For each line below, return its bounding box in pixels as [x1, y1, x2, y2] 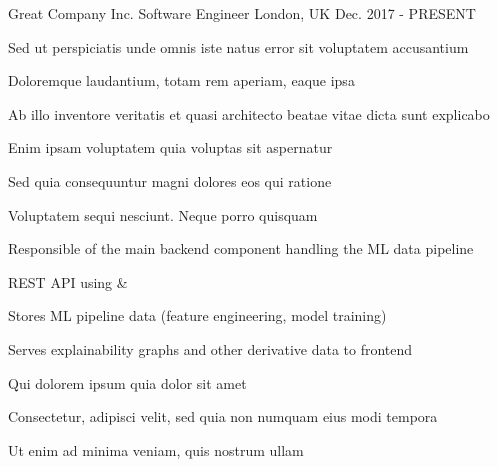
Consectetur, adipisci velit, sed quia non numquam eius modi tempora [8, 406, 438, 427]
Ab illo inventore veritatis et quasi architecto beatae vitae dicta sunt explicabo [8, 103, 490, 124]
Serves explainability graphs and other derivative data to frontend [8, 338, 413, 359]
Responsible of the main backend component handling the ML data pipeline [8, 238, 474, 259]
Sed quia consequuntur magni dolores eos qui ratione [8, 170, 332, 191]
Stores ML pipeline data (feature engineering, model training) [8, 305, 387, 326]
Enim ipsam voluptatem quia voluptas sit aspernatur [8, 137, 333, 158]
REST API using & [8, 271, 128, 292]
